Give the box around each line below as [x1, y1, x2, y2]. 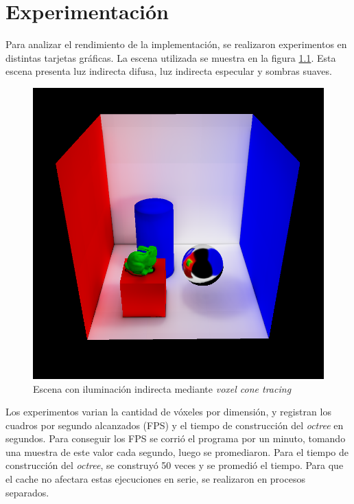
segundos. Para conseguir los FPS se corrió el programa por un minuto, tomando [5, 431, 346, 446]
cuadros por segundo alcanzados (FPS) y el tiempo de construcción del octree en [5, 417, 344, 432]
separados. [5, 485, 49, 499]
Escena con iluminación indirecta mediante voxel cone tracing [33, 381, 292, 396]
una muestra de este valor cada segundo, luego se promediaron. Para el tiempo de [5, 444, 349, 459]
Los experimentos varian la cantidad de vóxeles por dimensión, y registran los [5, 404, 331, 419]
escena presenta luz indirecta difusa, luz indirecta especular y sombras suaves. [5, 64, 332, 78]
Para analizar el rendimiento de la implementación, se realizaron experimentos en [5, 37, 347, 51]
